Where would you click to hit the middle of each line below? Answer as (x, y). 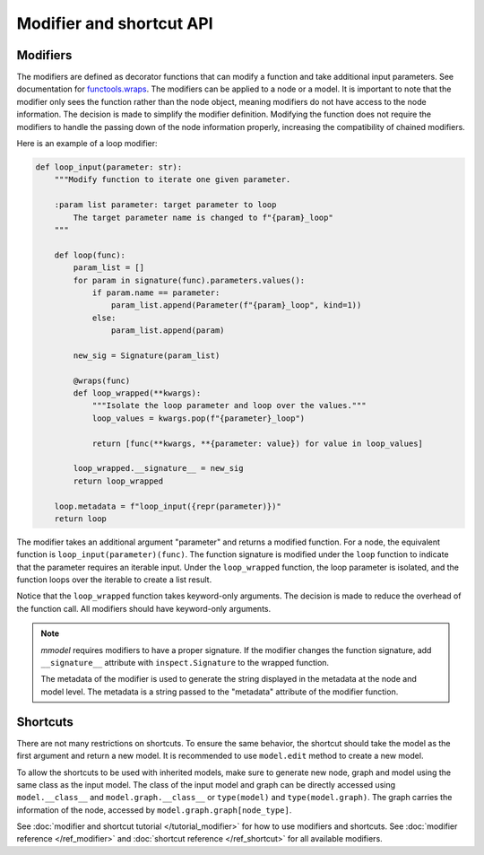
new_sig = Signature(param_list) (147, 355)
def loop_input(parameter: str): (109, 167)
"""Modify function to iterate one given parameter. (173, 180)
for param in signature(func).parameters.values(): (189, 280)
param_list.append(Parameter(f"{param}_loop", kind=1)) (236, 305)
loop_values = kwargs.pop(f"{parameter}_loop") (199, 418)
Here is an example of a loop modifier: (87, 144)
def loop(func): (90, 255)
